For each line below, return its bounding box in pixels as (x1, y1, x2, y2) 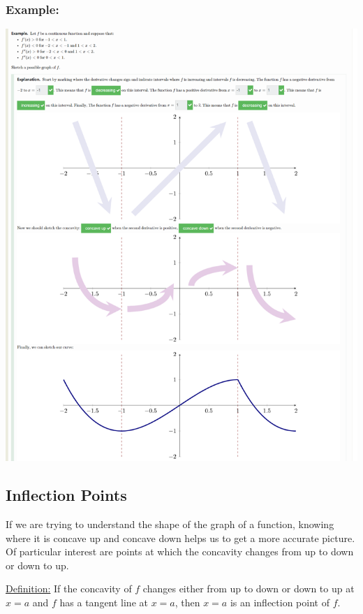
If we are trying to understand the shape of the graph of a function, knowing (6, 517, 334, 532)
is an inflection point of (230, 595, 329, 610)
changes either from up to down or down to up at (142, 581, 355, 596)
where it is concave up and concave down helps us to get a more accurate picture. (6, 530, 355, 545)
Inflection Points (6, 484, 127, 506)
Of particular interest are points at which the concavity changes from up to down (6, 544, 354, 559)
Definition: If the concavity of (6, 581, 132, 596)
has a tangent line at (59, 595, 148, 610)
